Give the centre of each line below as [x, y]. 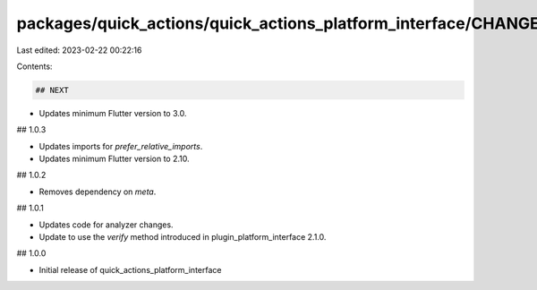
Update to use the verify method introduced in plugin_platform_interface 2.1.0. [183, 237]
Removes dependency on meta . [98, 192]
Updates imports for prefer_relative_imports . [121, 146]
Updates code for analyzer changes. [106, 225]
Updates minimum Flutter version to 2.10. [114, 159]
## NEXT [52, 90]
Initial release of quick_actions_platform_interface [130, 269]
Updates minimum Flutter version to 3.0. [113, 113]
